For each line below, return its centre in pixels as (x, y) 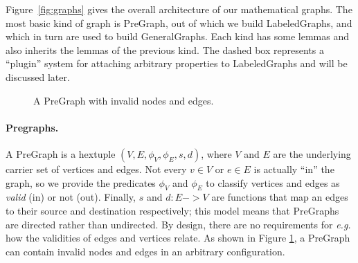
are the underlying (312, 153)
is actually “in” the (294, 169)
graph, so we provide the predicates (81, 182)
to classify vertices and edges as (273, 182)
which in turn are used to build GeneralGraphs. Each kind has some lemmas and (178, 36)
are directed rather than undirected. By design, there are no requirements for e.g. (178, 224)
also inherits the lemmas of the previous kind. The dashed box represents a (165, 49)
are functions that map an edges (280, 197)
